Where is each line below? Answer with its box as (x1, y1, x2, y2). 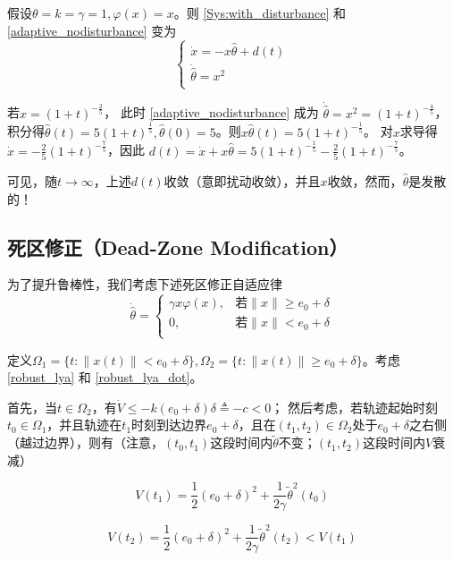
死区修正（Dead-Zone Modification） (7, 233, 348, 260)
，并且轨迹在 (46, 415, 122, 434)
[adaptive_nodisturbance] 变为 (7, 21, 177, 39)
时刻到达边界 (131, 415, 207, 434)
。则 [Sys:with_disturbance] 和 (173, 4, 347, 21)
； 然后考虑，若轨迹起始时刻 (271, 397, 438, 416)
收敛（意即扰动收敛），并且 (164, 172, 321, 191)
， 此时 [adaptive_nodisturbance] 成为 (104, 103, 319, 122)
